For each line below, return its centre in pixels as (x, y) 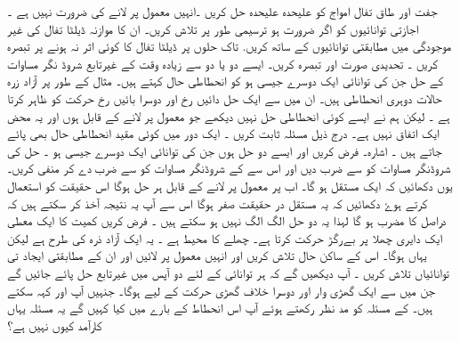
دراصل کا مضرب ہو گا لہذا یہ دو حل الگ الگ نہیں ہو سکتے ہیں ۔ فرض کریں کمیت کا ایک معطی (227, 220)
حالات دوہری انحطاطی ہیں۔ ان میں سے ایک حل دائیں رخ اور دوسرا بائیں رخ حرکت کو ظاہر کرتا (225, 97)
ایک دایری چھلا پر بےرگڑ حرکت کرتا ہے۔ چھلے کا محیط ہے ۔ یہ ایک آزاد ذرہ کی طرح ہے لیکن (225, 237)
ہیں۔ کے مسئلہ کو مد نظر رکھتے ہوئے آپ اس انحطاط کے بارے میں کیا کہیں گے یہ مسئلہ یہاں (220, 308)
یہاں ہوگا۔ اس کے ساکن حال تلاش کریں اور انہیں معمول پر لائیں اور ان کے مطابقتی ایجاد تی (217, 255)
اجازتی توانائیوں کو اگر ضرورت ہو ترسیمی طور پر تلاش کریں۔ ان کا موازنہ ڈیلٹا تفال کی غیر (213, 28)
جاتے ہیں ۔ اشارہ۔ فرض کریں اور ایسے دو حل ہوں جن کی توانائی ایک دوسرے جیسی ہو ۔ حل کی (225, 150)
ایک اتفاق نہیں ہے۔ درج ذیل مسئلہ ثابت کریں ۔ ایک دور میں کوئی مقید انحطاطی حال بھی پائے (224, 133)
